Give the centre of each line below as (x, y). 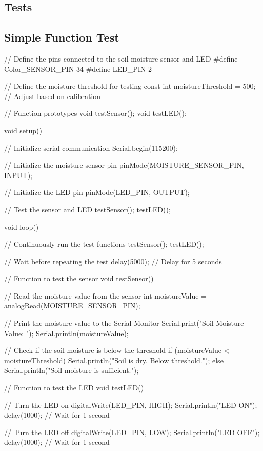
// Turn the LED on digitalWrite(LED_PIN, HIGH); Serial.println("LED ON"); (131, 405)
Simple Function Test (62, 37)
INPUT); (18, 175)
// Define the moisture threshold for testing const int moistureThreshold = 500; (130, 86)
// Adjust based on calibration (53, 96)
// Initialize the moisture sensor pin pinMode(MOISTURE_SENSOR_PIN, (124, 165)
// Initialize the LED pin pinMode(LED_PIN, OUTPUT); (97, 192)
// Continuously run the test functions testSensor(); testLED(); (104, 244)
